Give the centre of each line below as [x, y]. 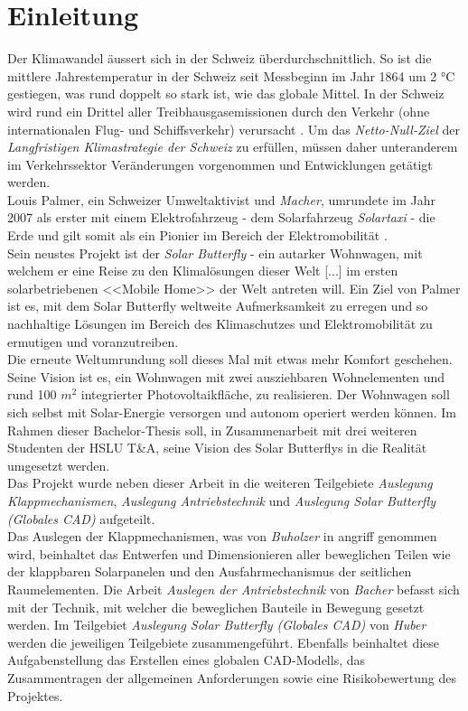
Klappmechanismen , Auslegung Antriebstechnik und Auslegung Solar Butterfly [222, 500]
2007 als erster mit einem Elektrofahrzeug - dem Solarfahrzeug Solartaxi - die [221, 217]
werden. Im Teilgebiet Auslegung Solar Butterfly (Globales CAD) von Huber [217, 625]
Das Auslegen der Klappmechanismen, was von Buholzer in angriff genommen [222, 536]
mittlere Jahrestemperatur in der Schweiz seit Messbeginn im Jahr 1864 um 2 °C [231, 75]
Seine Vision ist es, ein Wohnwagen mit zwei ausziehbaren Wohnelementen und [226, 376]
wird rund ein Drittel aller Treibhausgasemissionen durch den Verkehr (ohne [219, 111]
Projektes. [35, 695]
